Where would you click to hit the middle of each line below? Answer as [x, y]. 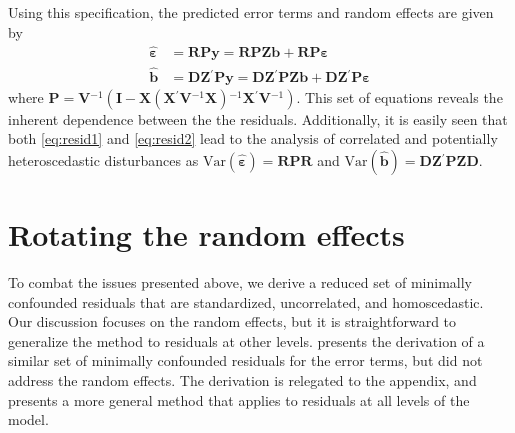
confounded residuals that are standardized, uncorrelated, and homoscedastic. [246, 301]
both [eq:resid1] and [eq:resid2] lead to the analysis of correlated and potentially [253, 138]
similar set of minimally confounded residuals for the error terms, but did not [245, 360]
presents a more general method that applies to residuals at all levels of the [239, 399]
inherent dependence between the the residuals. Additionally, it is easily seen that [258, 118]
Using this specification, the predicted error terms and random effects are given [251, 12]
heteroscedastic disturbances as [103, 159]
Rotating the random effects [206, 234]
